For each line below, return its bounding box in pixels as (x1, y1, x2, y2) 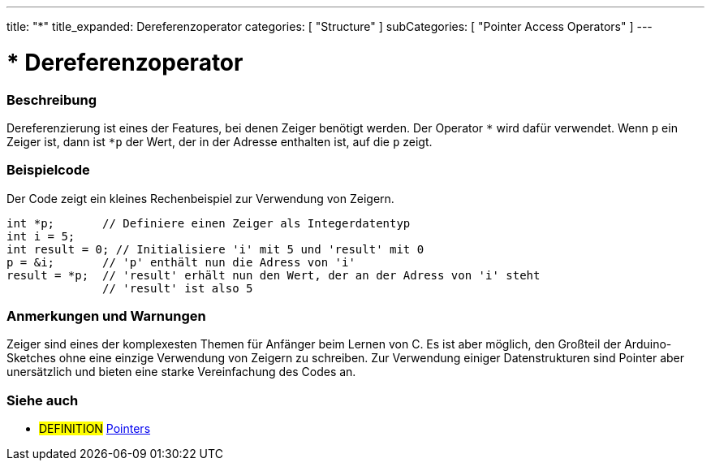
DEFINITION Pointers (39, 422, 151, 436)
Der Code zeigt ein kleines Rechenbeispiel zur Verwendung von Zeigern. (6, 191, 394, 205)
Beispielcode (6, 162, 90, 179)
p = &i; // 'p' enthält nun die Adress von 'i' (6, 255, 355, 269)
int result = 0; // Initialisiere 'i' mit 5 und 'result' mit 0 (6, 242, 424, 256)
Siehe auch (6, 391, 79, 409)
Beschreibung (6, 91, 97, 108)
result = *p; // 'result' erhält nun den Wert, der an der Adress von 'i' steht (6, 268, 541, 282)
